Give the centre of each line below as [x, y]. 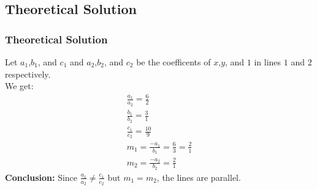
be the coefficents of [174, 62]
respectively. [28, 74]
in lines [268, 62]
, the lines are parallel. [199, 177]
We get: [19, 86]
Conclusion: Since [41, 177]
